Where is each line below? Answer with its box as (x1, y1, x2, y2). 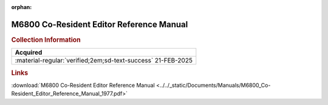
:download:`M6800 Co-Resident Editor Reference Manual (11, 81, 155, 89)
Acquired (15, 49, 43, 57)
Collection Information (11, 35, 81, 44)
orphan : (11, 4, 32, 10)
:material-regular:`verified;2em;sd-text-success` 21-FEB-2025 (15, 56, 193, 65)
